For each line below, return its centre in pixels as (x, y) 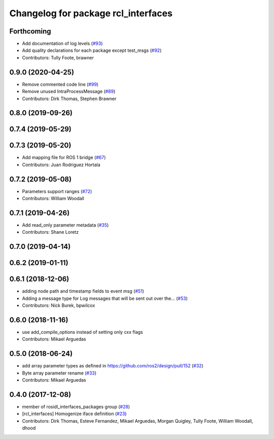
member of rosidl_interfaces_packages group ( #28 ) (76, 407)
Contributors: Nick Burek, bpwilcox (59, 305)
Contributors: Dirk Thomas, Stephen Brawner (69, 99)
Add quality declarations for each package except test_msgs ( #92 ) (92, 50)
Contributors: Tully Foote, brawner (58, 57)
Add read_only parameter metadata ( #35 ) (65, 225)
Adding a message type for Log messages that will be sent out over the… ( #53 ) (105, 298)
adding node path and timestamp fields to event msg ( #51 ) (83, 291)
